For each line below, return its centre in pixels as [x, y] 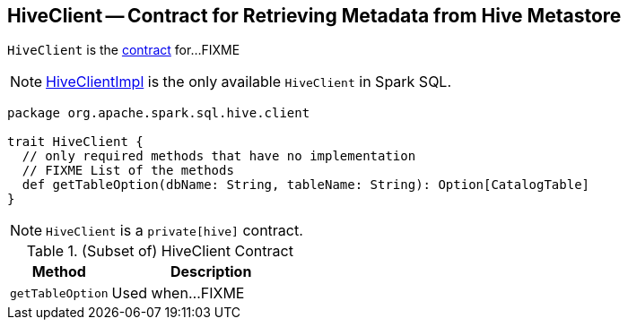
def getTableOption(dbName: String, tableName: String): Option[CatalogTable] [306, 185]
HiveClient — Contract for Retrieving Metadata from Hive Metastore [314, 16]
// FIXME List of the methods [128, 171]
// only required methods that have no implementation [219, 156]
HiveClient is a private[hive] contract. [174, 231]
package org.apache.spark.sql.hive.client [159, 113]
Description [211, 272]
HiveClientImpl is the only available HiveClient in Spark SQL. [249, 82]
